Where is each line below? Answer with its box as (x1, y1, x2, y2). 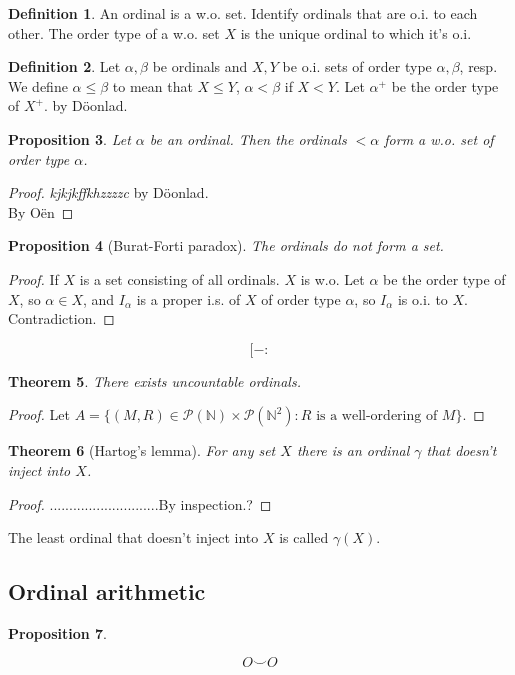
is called (279, 527, 329, 548)
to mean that (112, 75, 193, 96)
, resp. (459, 56, 498, 77)
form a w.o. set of (384, 128, 494, 149)
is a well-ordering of (316, 409, 438, 424)
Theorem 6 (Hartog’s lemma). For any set (8, 440, 276, 461)
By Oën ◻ (8, 201, 74, 222)
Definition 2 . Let (8, 56, 121, 77)
